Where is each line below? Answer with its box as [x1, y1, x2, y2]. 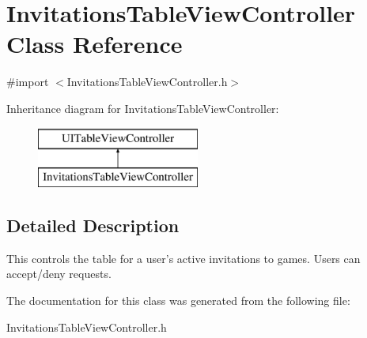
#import [6, 73, 49, 90]
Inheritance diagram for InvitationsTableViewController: [6, 100, 279, 116]
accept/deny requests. [6, 265, 112, 282]
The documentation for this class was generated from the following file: [6, 292, 350, 309]
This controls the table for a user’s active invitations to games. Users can [6, 250, 361, 266]
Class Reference [6, 28, 183, 60]
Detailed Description [6, 213, 180, 238]
